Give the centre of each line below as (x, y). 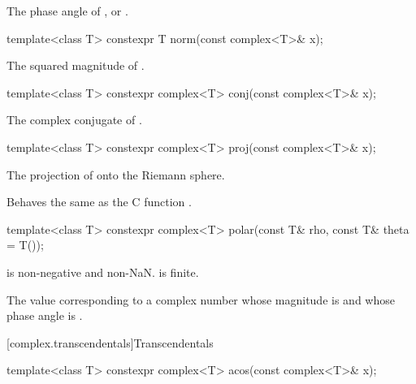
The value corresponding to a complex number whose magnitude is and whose (201, 299)
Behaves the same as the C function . (99, 202)
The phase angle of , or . (67, 11)
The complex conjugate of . (74, 120)
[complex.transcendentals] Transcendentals (110, 342)
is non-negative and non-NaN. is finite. (103, 272)
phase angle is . (45, 315)
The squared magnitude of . (76, 65)
